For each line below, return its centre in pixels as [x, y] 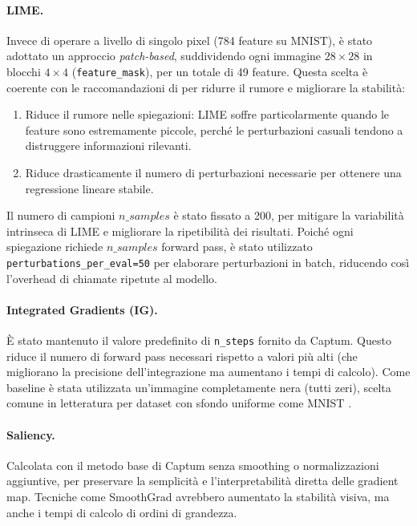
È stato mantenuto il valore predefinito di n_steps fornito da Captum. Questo [199, 340]
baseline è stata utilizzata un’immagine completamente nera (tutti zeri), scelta [199, 387]
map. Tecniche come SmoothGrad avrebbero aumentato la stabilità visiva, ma [198, 497]
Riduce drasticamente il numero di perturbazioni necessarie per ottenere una [213, 173]
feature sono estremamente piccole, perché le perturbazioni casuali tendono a [214, 129]
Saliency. [31, 434]
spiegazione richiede [55, 247]
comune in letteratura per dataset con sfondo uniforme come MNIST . [179, 403]
